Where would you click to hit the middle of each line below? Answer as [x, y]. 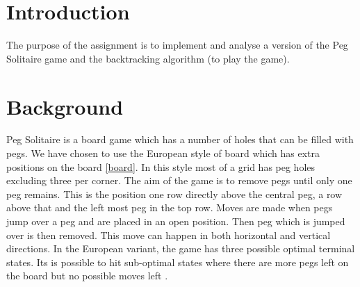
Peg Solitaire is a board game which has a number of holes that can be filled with [180, 139]
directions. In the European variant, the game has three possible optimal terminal [181, 248]
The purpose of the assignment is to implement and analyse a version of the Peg [177, 45]
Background [65, 106]
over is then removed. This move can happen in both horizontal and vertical [169, 235]
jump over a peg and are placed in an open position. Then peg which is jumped [176, 221]
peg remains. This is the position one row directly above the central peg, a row [174, 194]
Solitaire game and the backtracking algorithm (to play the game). [148, 58]
